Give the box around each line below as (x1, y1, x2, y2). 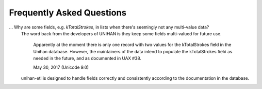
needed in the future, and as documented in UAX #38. (33, 56, 142, 61)
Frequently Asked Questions (9, 7, 127, 18)
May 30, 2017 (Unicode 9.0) (33, 64, 89, 70)
